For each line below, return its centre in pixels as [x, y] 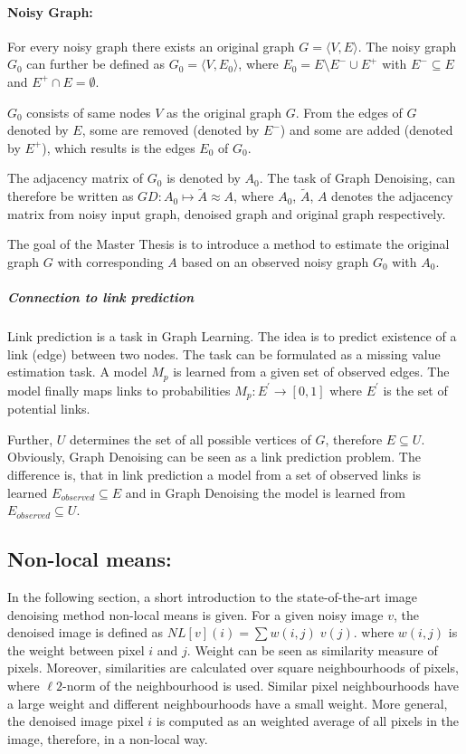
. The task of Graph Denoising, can [357, 178]
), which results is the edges [119, 147]
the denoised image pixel [76, 721]
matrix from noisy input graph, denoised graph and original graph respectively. [227, 213]
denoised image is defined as [86, 632]
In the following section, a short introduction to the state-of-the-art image [213, 596]
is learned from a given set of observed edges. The [311, 372]
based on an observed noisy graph [275, 261]
